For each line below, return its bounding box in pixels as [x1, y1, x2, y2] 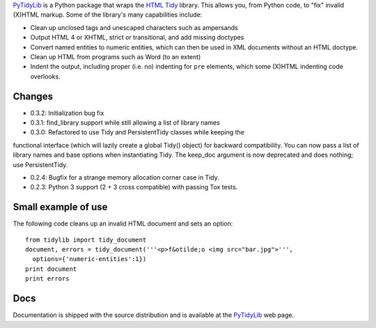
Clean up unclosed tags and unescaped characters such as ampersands [30, 23, 238, 31]
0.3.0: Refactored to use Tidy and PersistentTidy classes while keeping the [30, 128, 245, 136]
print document [25, 265, 77, 273]
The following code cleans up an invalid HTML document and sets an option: [13, 219, 233, 228]
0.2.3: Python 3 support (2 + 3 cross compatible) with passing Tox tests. [30, 183, 238, 192]
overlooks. [30, 72, 61, 80]
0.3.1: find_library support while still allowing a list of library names [30, 118, 221, 127]
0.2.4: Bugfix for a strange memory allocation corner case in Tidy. [30, 173, 219, 181]
